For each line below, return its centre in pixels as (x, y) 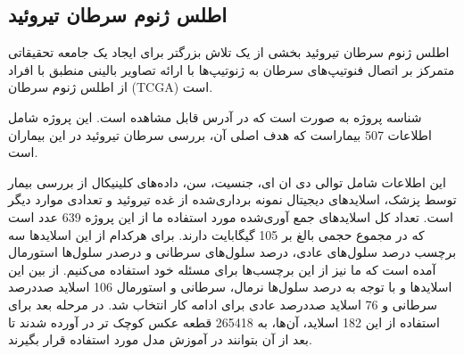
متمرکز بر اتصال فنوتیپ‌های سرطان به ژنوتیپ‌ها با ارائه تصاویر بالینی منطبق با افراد (232, 69)
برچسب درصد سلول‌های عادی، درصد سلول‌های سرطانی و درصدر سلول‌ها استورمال (232, 252)
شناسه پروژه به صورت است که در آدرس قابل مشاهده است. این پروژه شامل (215, 116)
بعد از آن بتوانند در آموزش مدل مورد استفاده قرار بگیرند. (160, 339)
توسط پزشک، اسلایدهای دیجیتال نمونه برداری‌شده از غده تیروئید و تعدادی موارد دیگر (232, 199)
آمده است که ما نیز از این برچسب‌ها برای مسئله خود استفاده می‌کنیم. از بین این (222, 269)
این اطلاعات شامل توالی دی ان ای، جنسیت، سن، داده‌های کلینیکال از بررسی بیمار (227, 182)
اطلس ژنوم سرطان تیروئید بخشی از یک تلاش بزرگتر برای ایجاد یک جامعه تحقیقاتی (229, 52)
